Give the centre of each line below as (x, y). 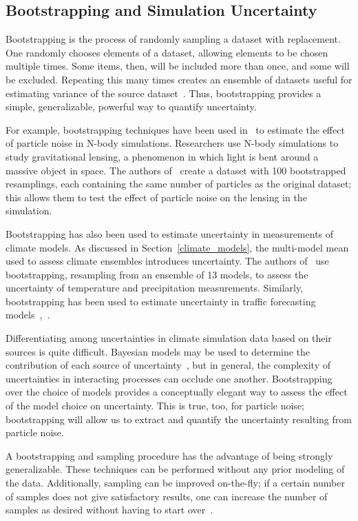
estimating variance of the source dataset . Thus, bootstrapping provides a (164, 93)
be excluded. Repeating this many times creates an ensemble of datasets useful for (179, 79)
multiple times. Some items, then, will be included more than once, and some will (178, 66)
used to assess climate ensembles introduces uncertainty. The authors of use (167, 261)
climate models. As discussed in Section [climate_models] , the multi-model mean (177, 247)
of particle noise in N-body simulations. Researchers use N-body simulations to (172, 143)
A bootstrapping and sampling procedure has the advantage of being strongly (169, 455)
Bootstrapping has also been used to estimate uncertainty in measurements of (170, 233)
